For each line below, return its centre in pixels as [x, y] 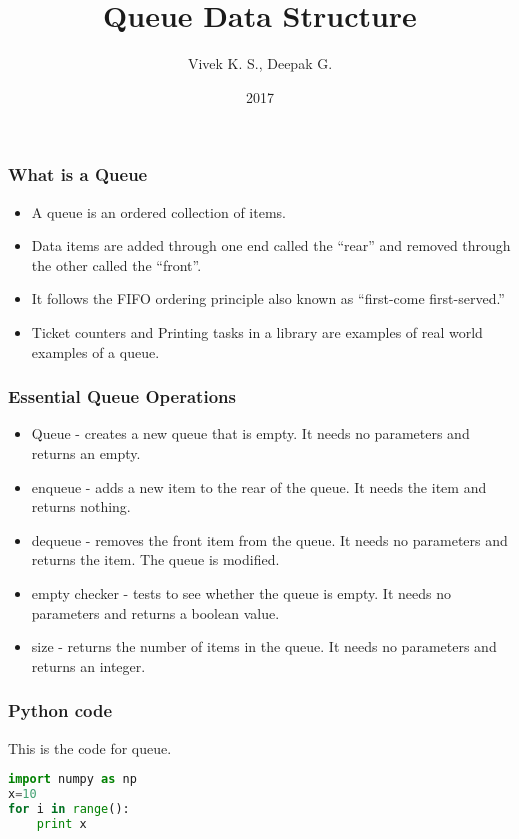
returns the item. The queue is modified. [155, 559]
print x [61, 823]
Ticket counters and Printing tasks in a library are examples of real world [257, 331]
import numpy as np [72, 779]
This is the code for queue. [90, 747]
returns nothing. [81, 506]
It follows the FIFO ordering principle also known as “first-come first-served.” [268, 298]
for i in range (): [69, 808]
